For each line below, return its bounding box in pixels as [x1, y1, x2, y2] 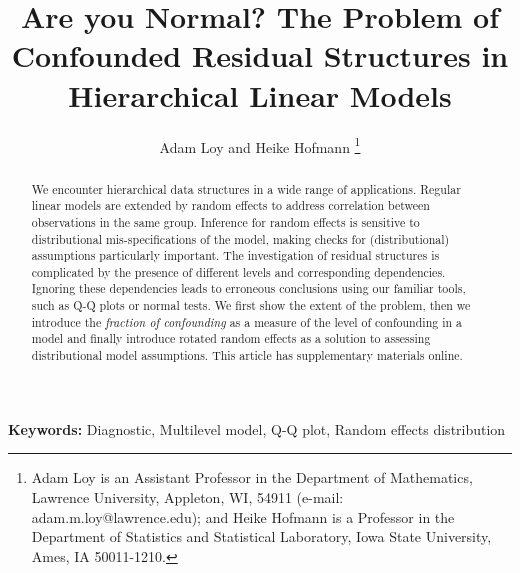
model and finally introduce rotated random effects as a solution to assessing [31, 330, 431, 347]
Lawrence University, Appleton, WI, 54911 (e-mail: [31, 486, 344, 507]
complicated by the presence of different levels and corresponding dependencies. [31, 263, 446, 280]
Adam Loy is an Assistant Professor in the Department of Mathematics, [31, 467, 473, 488]
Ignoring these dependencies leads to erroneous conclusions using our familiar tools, [31, 280, 466, 297]
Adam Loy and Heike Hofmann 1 [159, 133, 361, 157]
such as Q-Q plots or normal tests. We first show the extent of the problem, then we [31, 297, 471, 314]
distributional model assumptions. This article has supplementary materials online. [31, 347, 463, 364]
